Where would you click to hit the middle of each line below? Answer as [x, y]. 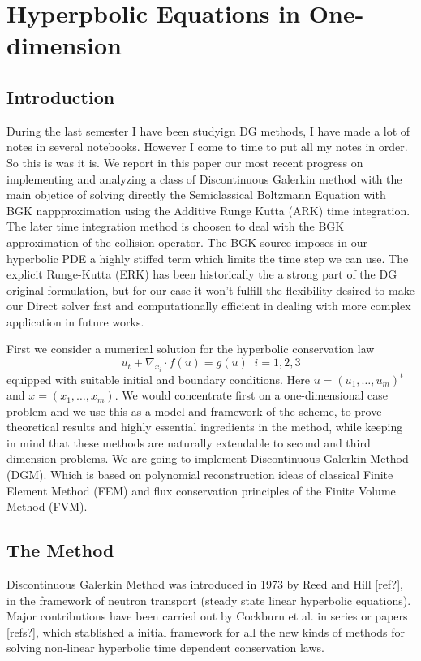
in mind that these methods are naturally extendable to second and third [189, 442]
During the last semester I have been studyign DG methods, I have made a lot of [208, 130]
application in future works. [75, 321]
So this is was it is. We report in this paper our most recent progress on [185, 162]
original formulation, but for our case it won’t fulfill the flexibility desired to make [210, 289]
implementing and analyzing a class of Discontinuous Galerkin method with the [204, 178]
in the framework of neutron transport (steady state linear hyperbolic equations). [209, 600]
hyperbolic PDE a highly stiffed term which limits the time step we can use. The [208, 258]
